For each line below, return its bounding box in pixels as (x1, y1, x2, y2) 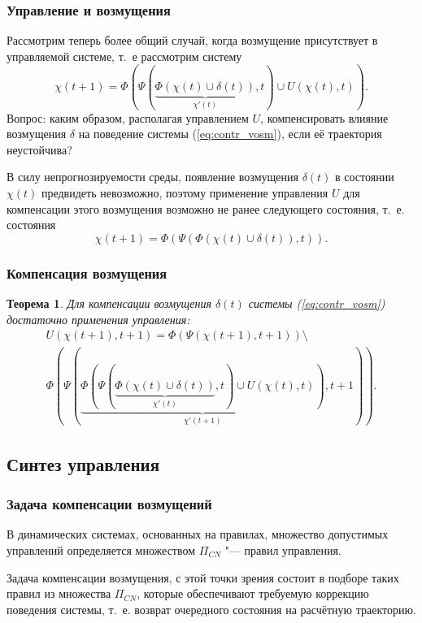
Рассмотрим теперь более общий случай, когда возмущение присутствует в (7, 32, 378, 49)
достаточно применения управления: (7, 310, 190, 327)
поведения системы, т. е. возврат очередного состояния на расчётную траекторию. (7, 600, 416, 617)
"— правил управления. (224, 542, 342, 558)
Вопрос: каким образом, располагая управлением (7, 109, 249, 126)
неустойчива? (7, 141, 72, 158)
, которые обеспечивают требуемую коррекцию (137, 585, 369, 602)
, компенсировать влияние (260, 109, 389, 126)
